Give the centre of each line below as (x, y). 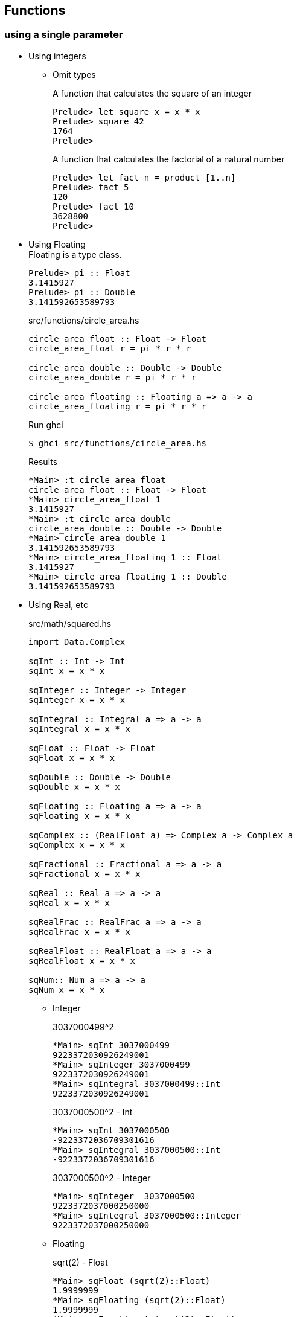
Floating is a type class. (75, 254)
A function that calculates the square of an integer (152, 93)
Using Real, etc (58, 604)
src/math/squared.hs (70, 623)
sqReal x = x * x (69, 902)
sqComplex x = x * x (77, 844)
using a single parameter (64, 35)
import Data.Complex (77, 642)
